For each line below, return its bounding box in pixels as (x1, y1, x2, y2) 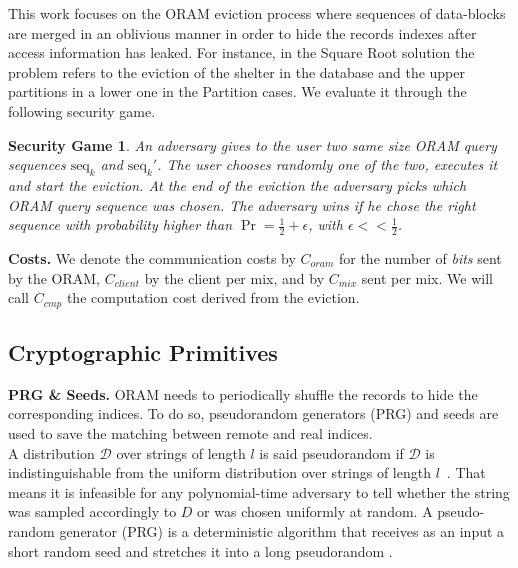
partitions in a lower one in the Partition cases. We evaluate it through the (8, 81, 467, 102)
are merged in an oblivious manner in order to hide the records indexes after (8, 22, 477, 43)
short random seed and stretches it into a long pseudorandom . (8, 540, 393, 561)
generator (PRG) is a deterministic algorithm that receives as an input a (59, 520, 505, 541)
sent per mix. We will (361, 267, 493, 288)
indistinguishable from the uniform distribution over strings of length (8, 462, 431, 483)
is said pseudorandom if (259, 442, 404, 463)
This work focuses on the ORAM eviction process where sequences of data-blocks (8, 3, 506, 23)
